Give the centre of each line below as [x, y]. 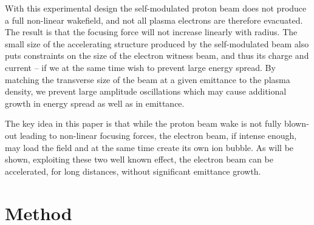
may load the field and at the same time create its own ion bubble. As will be [149, 147]
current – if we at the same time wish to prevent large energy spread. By [140, 67]
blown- [296, 123]
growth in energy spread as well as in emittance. [95, 103]
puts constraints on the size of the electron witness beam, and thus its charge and [157, 55]
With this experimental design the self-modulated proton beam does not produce [156, 8]
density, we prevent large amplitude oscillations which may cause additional [146, 91]
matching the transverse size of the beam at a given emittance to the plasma [148, 79]
